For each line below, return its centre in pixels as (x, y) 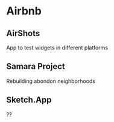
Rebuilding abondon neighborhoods (51, 81)
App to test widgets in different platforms (57, 47)
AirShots (23, 33)
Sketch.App (29, 100)
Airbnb (24, 11)
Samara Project (36, 66)
